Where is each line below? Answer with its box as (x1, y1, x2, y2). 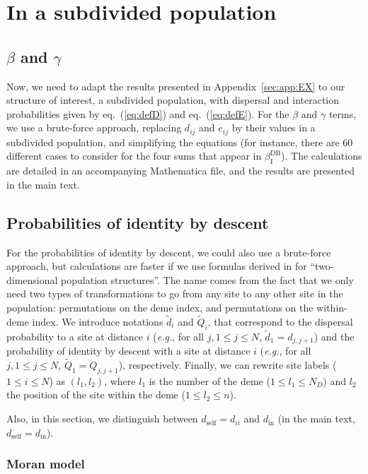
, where (104, 373, 136, 388)
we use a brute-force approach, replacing (6, 120, 182, 135)
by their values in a (231, 120, 316, 135)
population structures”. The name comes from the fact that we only (61, 272, 354, 287)
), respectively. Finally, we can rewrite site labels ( (118, 357, 337, 372)
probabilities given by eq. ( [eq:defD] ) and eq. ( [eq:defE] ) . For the (6, 106, 289, 121)
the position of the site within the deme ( (6, 387, 185, 402)
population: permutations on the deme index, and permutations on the (6, 300, 314, 314)
